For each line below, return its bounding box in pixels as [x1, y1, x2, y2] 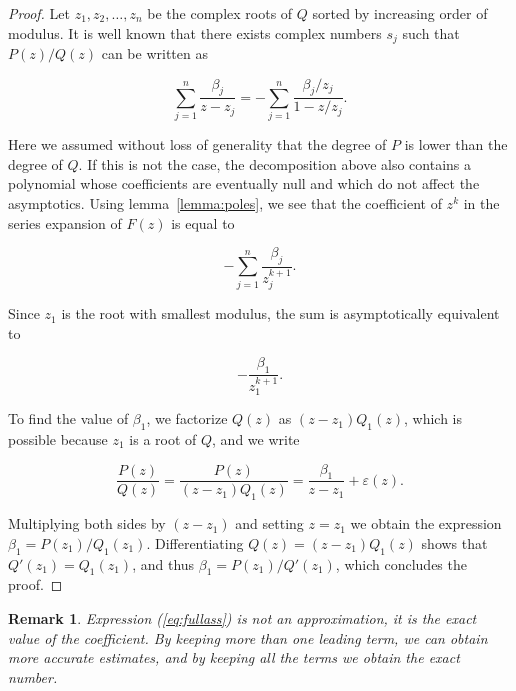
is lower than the [404, 134, 508, 155]
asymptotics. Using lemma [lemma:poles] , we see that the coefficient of [8, 192, 442, 213]
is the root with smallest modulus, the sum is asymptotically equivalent [61, 303, 500, 324]
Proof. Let [8, 3, 70, 23]
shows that [421, 532, 488, 553]
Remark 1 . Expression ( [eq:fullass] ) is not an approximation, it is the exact [8, 607, 477, 628]
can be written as [101, 43, 208, 64]
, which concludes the [335, 553, 467, 574]
